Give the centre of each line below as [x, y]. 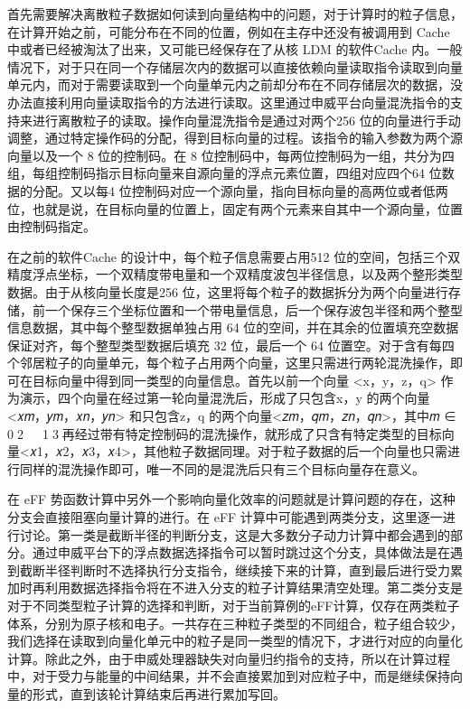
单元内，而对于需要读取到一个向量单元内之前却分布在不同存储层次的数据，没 [235, 84]
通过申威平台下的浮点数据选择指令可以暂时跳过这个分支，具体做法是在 [241, 552]
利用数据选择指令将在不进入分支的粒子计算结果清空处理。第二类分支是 [254, 588]
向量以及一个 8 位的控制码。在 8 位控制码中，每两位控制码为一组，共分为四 [231, 155]
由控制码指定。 [52, 226]
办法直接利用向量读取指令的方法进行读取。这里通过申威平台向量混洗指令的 [229, 102]
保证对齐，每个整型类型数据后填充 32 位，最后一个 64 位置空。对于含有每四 [231, 345]
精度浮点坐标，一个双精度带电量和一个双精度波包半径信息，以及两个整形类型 [235, 274]
